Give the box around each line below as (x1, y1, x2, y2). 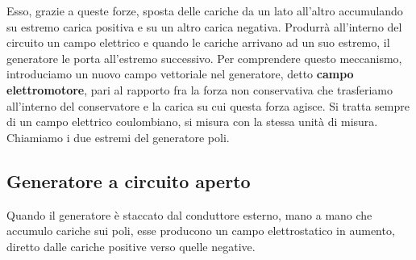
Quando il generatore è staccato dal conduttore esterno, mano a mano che (6, 206, 372, 223)
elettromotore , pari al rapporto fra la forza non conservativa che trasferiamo (6, 81, 393, 98)
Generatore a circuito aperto (6, 168, 251, 193)
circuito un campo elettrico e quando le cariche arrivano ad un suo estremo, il (6, 34, 390, 51)
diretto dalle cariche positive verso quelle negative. (6, 237, 256, 254)
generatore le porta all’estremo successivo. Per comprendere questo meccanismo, (6, 49, 402, 66)
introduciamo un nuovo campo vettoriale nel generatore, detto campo (6, 65, 354, 82)
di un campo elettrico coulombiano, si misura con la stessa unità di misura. (6, 113, 378, 130)
